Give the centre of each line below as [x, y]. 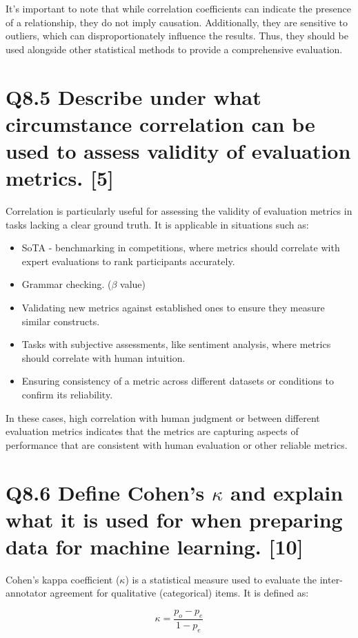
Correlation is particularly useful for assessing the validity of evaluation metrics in [179, 211]
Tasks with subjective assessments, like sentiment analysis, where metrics [176, 344]
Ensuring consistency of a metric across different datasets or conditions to [178, 381]
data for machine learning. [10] [155, 546]
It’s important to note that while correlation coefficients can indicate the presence [178, 8]
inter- [331, 579]
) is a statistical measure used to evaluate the [221, 579]
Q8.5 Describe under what [133, 96]
